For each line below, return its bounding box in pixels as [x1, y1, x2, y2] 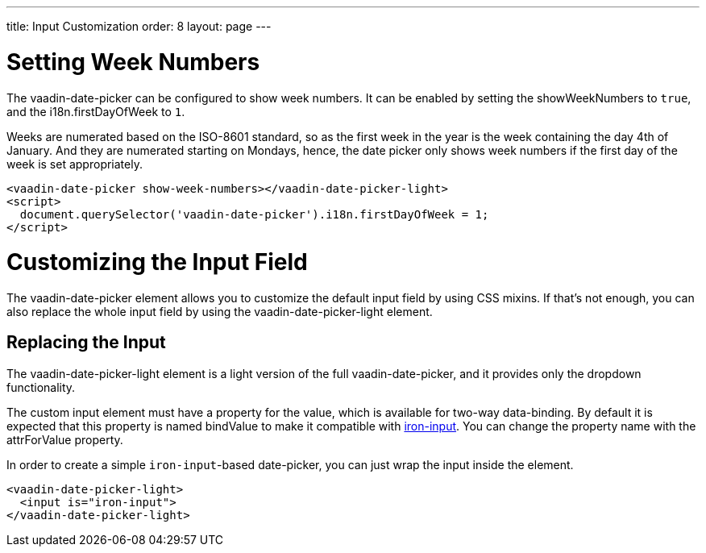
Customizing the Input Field [6, 248, 308, 276]
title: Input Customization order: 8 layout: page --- [6, 19, 272, 33]
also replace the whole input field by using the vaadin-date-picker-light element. [6, 305, 433, 318]
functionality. [6, 380, 76, 394]
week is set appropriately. [6, 156, 143, 171]
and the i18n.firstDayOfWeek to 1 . [6, 104, 185, 118]
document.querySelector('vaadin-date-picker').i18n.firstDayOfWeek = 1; [19, 207, 489, 221]
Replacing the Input [6, 332, 166, 353]
